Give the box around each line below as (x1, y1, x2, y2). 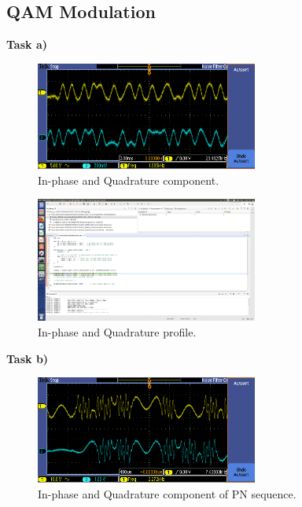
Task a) (6, 36, 47, 53)
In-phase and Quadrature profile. (38, 323, 197, 340)
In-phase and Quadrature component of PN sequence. (38, 486, 296, 502)
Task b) (6, 350, 49, 366)
